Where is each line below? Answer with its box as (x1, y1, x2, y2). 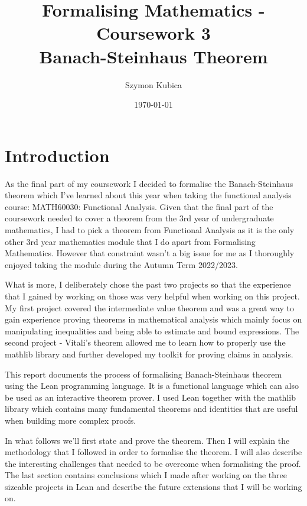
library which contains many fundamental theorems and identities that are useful (5, 402, 298, 415)
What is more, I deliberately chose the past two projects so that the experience (5, 278, 291, 291)
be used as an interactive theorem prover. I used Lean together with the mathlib (5, 391, 296, 403)
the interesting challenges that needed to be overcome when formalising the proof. (5, 457, 301, 469)
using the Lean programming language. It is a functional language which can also (5, 379, 299, 392)
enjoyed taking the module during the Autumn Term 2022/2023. (5, 258, 238, 270)
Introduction (5, 143, 110, 167)
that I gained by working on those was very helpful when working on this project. (5, 289, 300, 302)
